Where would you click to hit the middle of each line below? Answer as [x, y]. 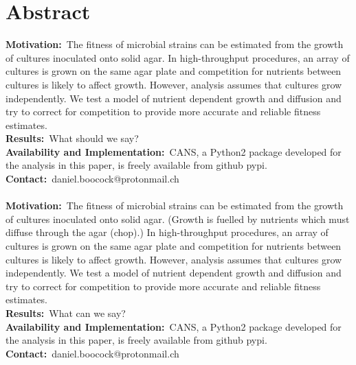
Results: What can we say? [66, 313]
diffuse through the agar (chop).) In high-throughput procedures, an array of [167, 232]
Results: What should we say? [72, 138]
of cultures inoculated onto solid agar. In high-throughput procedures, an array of [178, 57]
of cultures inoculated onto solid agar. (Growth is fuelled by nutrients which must [178, 219]
